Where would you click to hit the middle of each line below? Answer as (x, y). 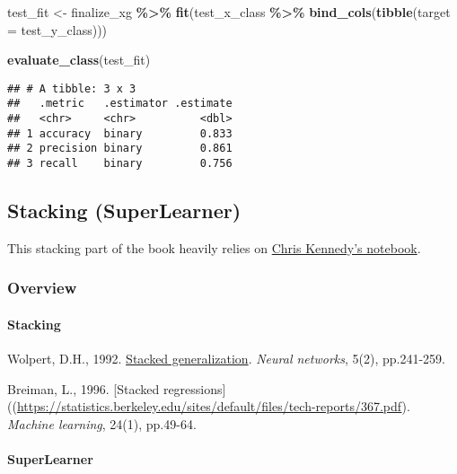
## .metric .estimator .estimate (120, 104)
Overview (42, 288)
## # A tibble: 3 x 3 (72, 88)
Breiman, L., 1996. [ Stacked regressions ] (117, 388)
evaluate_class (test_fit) (79, 60)
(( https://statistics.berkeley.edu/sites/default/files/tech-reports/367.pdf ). (209, 406)
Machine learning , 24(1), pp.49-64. (102, 423)
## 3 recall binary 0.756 (120, 164)
